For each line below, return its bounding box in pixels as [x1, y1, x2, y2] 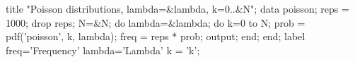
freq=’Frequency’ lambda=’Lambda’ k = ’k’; [6, 42, 200, 57]
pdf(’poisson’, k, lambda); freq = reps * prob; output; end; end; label [6, 29, 305, 44]
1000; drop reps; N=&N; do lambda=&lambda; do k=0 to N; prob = [6, 15, 305, 30]
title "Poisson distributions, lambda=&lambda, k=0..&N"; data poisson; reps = [6, 1, 349, 15]
